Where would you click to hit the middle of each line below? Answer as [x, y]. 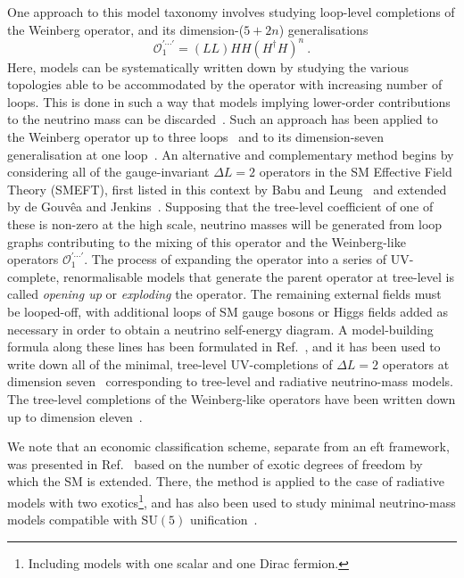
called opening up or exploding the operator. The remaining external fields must [224, 294]
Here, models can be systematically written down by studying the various [208, 66]
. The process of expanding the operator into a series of [236, 259]
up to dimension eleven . [75, 416]
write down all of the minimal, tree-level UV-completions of [170, 363]
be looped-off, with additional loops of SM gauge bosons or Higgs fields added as [228, 311]
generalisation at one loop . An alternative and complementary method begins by [231, 154]
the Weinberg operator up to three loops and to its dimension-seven [196, 137]
